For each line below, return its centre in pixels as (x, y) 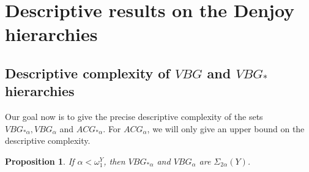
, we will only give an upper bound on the (226, 128)
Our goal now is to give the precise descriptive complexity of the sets (134, 117)
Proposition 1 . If (40, 161)
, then (114, 161)
